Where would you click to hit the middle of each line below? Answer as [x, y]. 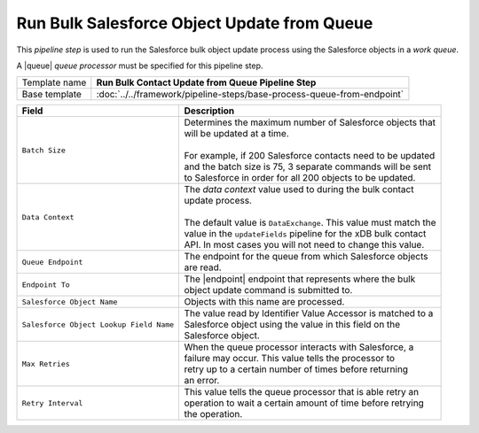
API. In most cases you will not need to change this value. [304, 245]
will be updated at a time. [236, 134]
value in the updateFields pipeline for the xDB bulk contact [305, 234]
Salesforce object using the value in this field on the [292, 325]
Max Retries [46, 363]
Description [209, 111]
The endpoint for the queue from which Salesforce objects [306, 257]
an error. [202, 381]
